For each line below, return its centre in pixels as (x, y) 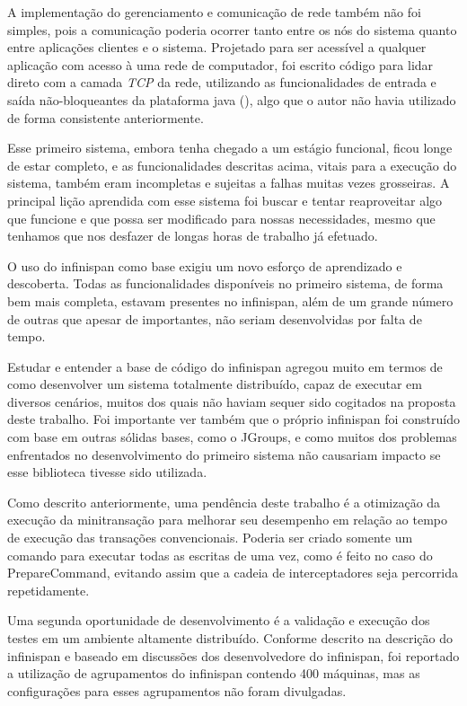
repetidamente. (48, 590)
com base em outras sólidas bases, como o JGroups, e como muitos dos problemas (232, 437)
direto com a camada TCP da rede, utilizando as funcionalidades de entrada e (222, 82)
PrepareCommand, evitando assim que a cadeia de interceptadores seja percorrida (233, 573)
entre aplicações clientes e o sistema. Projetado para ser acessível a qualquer (217, 47)
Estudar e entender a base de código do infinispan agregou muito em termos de (225, 366)
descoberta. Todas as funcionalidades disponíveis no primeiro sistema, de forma (225, 283)
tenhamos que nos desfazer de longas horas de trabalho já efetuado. (193, 236)
